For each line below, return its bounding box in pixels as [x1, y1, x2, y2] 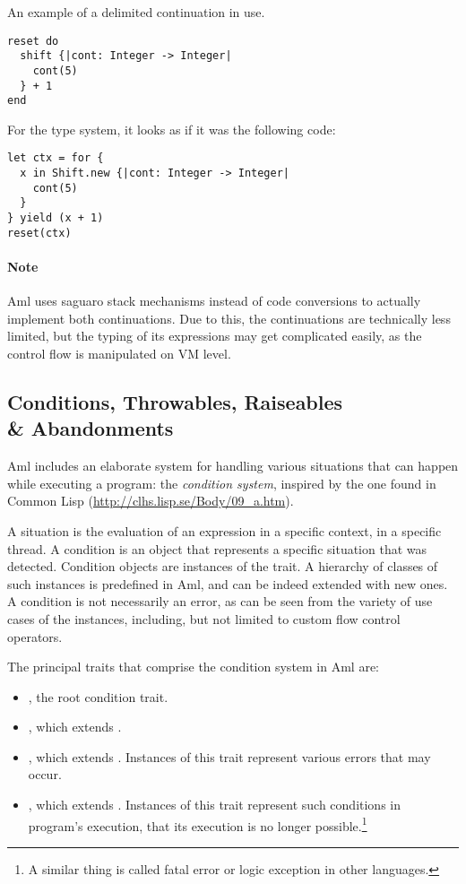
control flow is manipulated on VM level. [7, 343, 231, 362]
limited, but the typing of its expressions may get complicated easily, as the [7, 326, 422, 345]
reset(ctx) [7, 226, 72, 239]
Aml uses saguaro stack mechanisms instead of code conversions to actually [7, 291, 421, 310]
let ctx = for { [7, 152, 104, 165]
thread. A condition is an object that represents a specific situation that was [7, 539, 427, 558]
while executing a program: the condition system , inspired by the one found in [7, 473, 436, 492]
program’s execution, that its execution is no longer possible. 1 [28, 813, 367, 835]
